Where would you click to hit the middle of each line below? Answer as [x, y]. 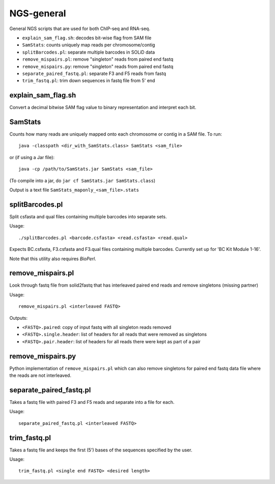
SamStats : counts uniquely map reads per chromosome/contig [89, 45]
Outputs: [19, 318]
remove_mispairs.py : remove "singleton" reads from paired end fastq [98, 66]
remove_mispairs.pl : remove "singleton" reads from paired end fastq [98, 59]
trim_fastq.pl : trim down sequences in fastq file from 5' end [89, 81]
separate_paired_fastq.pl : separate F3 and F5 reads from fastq [94, 73]
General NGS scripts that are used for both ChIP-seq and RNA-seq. [80, 29]
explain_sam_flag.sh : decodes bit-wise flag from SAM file [87, 38]
